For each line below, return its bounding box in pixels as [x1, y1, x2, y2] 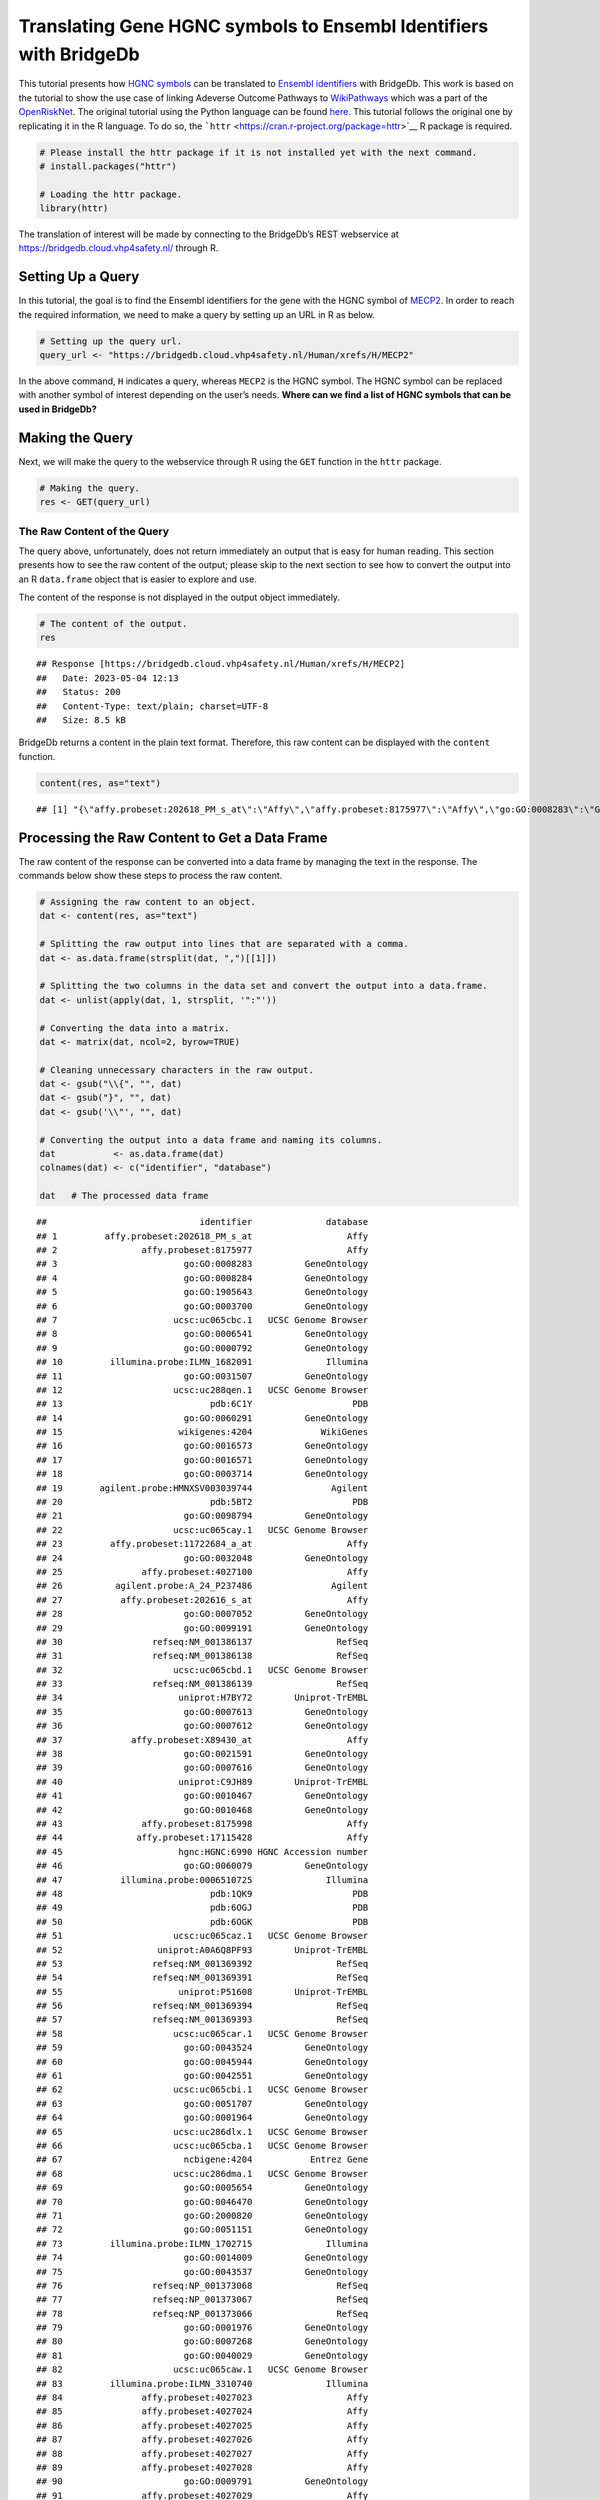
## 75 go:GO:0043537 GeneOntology [36, 2266, 369, 2277]
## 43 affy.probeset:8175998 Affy [36, 1818, 369, 1829]
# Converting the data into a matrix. [39, 1022, 230, 1034]
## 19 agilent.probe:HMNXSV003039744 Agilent [36, 1482, 369, 1494]
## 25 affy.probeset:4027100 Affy [36, 1566, 369, 1577]
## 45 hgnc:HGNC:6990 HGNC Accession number [36, 1846, 369, 1857]
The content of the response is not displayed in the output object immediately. [18, 591, 340, 604]
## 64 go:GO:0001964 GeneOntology [36, 2112, 369, 2124]
